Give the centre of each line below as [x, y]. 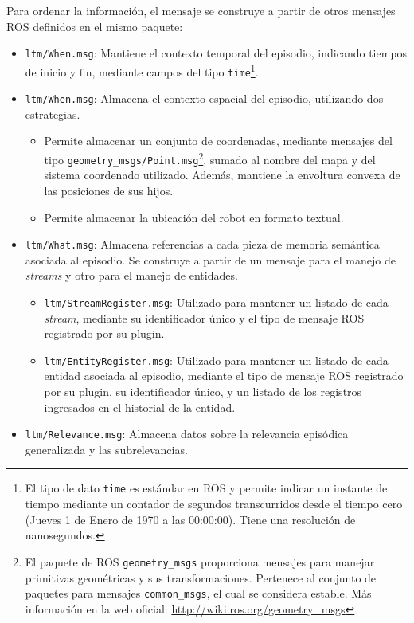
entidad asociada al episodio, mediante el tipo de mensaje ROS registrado [224, 376]
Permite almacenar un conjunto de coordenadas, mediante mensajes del [218, 141]
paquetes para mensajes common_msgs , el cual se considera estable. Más [198, 593]
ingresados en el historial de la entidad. [140, 407]
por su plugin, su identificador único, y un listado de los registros [203, 392]
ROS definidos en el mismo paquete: [95, 26]
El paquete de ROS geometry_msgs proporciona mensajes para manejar [200, 561]
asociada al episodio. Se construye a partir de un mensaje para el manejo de [210, 259]
